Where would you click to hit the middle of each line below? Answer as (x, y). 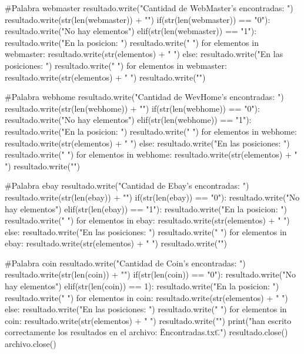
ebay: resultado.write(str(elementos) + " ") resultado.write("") (116, 243)
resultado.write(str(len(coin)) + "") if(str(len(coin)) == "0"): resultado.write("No (150, 274)
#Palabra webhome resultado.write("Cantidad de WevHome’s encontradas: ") (144, 97)
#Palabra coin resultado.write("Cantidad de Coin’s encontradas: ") (125, 263)
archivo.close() (31, 344)
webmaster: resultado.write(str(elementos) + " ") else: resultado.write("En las (144, 54)
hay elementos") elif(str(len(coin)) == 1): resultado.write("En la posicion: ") (142, 286)
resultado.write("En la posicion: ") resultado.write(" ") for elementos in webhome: (151, 131)
